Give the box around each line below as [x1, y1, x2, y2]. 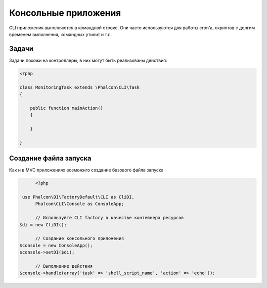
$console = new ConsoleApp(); [19, 243, 93, 248]
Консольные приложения [9, 7, 121, 18]
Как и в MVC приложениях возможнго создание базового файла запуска [9, 167, 164, 173]
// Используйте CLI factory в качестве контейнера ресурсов [35, 215, 184, 221]
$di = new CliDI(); [19, 222, 67, 227]
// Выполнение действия [35, 263, 93, 269]
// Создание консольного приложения [35, 236, 124, 242]
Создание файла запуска [9, 154, 91, 163]
